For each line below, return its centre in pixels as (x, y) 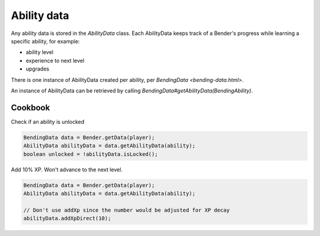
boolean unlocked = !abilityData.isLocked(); (91, 154)
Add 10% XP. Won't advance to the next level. (67, 170)
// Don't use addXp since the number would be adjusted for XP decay (127, 210)
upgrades (38, 69)
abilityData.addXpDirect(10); (67, 219)
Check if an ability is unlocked (48, 122)
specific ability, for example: (45, 41)
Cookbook (31, 108)
